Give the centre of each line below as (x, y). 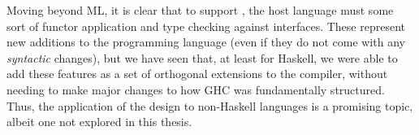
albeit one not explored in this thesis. (99, 122)
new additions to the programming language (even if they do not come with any (206, 42)
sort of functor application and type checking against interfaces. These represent (206, 26)
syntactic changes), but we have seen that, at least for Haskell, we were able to (202, 57)
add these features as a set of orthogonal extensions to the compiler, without (197, 74)
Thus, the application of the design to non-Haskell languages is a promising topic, (210, 105)
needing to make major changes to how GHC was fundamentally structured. (196, 89)
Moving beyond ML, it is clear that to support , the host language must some (200, 10)
